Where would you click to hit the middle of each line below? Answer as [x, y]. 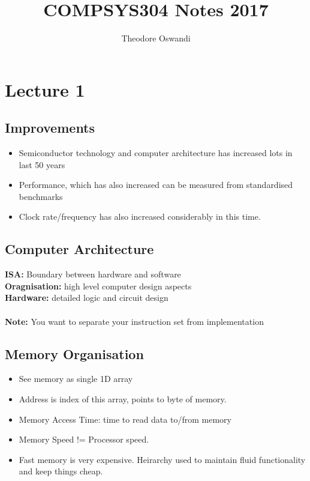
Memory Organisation [74, 353]
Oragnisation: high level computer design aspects [98, 286]
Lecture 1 [45, 89]
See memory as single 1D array [76, 379]
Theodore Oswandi [156, 38]
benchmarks [41, 196]
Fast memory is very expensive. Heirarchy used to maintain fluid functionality [162, 459]
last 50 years [42, 164]
